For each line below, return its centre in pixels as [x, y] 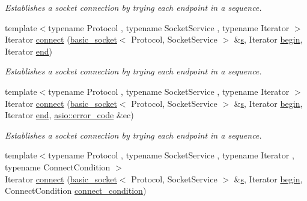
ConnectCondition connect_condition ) [76, 190]
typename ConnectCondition [58, 166]
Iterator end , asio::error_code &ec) [69, 115]
